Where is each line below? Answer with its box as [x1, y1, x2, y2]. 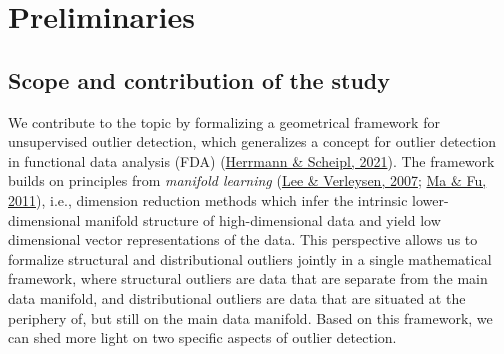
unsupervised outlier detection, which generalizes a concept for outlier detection [8, 131, 497, 152]
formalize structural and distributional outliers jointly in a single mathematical [8, 248, 492, 269]
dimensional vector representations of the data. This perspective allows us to [8, 229, 478, 250]
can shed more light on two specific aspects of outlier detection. [8, 327, 397, 348]
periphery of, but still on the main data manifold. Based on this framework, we [8, 307, 493, 328]
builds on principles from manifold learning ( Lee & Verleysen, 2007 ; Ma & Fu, [8, 170, 487, 191]
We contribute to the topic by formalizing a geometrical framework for [8, 111, 440, 132]
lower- [412, 189, 449, 210]
